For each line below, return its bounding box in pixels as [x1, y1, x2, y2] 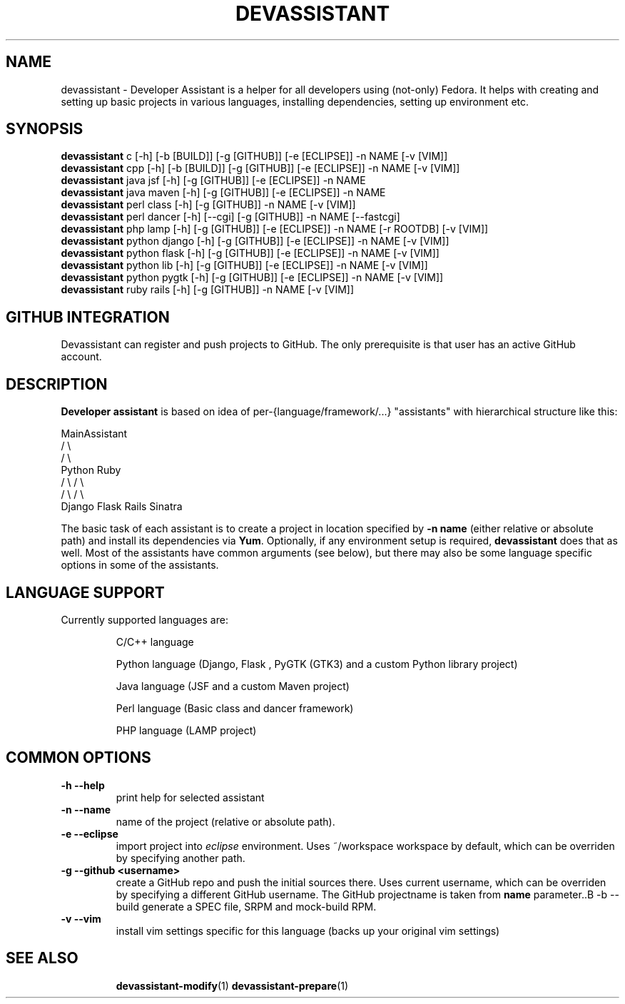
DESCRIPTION [6, 375, 108, 393]
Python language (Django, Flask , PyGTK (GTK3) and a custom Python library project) [116, 657, 518, 670]
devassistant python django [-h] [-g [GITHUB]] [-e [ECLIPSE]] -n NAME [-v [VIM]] [61, 235, 449, 248]
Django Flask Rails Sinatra [61, 500, 183, 513]
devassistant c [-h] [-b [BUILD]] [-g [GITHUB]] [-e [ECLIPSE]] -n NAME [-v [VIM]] [61, 150, 448, 163]
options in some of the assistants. [61, 559, 219, 572]
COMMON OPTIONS [6, 749, 151, 767]
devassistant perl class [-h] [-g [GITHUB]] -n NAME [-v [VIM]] [61, 198, 356, 211]
